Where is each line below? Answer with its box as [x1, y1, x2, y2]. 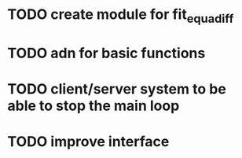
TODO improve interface [7, 133, 170, 151]
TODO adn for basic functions [7, 44, 206, 62]
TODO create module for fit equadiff [7, 6, 234, 26]
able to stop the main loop [7, 97, 180, 115]
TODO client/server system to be [7, 80, 227, 98]
